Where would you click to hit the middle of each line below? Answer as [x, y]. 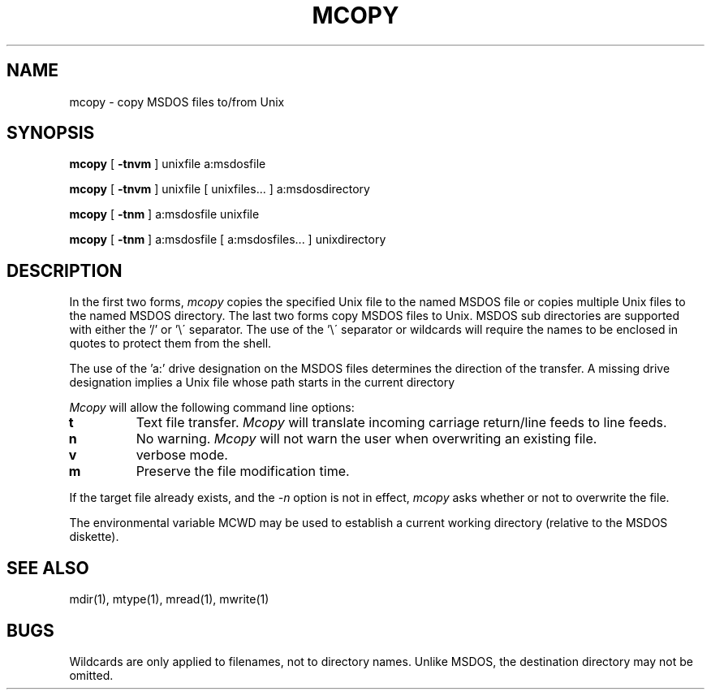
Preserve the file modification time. [243, 471]
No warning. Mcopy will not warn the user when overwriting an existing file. [366, 439]
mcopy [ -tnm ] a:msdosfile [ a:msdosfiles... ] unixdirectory [228, 240]
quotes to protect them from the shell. [170, 344]
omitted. [91, 675]
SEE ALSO [48, 568]
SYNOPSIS [51, 133]
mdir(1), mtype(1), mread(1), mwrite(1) [169, 599]
